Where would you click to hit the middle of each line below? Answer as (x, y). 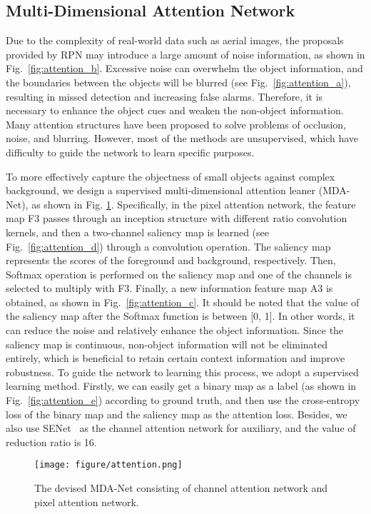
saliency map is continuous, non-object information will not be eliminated (167, 344)
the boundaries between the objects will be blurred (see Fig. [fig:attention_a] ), (178, 82)
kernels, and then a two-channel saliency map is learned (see (138, 232)
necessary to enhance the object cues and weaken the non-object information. (175, 110)
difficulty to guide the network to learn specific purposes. (130, 152)
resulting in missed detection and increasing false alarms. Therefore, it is (164, 96)
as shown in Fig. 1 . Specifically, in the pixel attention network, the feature (194, 204)
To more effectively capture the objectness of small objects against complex (171, 176)
